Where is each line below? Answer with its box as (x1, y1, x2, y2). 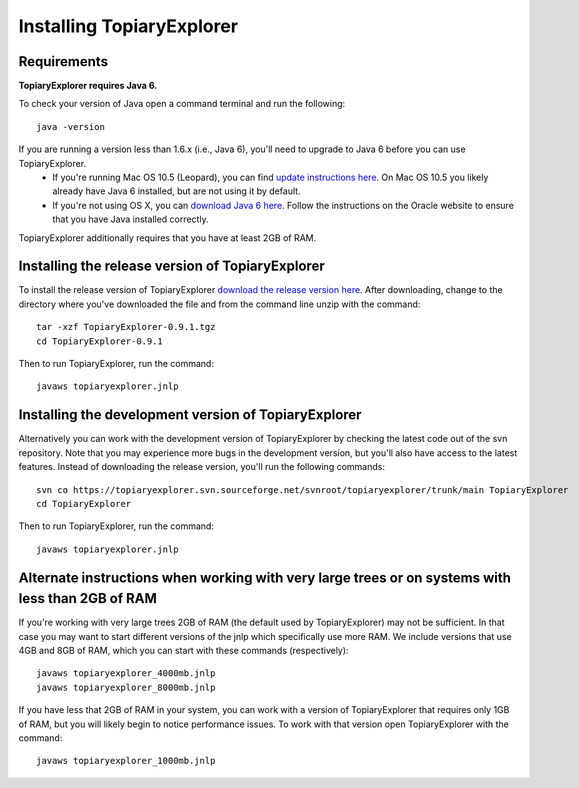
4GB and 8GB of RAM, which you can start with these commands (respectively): (18, 644, 349, 656)
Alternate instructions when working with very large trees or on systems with (18, 569, 512, 586)
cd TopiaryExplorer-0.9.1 (36, 335, 164, 347)
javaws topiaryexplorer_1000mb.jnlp (36, 755, 216, 767)
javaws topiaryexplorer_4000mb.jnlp (36, 668, 216, 679)
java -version (36, 121, 105, 132)
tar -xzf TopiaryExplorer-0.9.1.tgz (36, 321, 216, 333)
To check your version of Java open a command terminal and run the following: (18, 98, 346, 110)
